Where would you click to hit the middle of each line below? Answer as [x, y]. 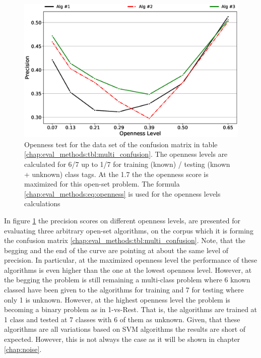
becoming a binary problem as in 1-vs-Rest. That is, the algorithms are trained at [131, 309]
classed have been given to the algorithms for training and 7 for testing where [124, 290]
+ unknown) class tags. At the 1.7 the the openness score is [116, 174]
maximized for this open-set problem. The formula [102, 184]
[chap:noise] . [23, 349]
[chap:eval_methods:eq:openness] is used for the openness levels [122, 193]
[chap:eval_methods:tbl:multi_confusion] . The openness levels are [126, 154]
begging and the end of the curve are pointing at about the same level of [116, 250]
